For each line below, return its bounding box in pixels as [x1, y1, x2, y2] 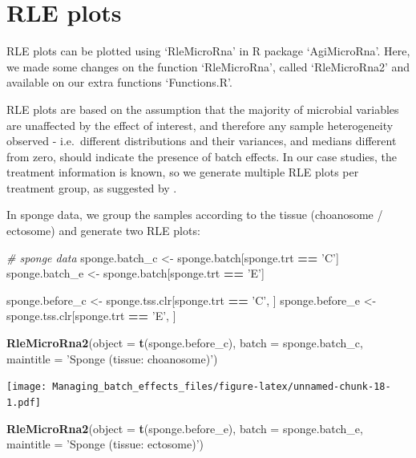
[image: [6, 381, 47, 393]
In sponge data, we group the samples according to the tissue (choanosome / [6, 206, 383, 223]
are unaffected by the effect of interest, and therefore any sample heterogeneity [6, 116, 394, 133]
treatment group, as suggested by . [6, 179, 177, 196]
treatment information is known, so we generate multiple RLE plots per [6, 164, 359, 180]
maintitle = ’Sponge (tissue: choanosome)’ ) [6, 350, 218, 367]
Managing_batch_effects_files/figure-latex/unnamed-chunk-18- [52, 381, 391, 393]
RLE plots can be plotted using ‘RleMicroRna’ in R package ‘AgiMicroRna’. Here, [6, 43, 410, 59]
